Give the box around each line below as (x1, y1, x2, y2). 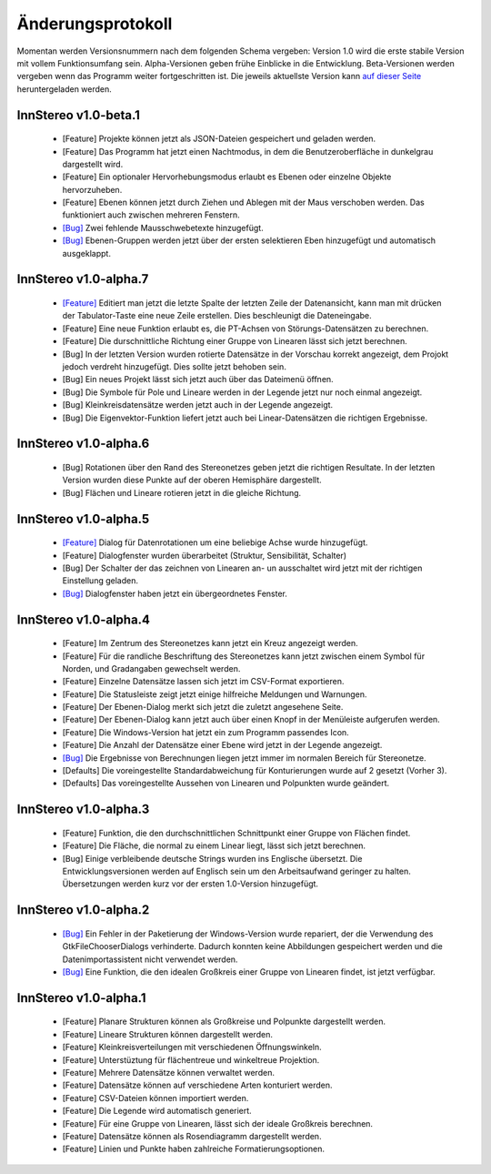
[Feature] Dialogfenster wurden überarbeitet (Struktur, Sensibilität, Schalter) (62, 550, 347, 561)
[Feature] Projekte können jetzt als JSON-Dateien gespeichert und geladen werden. (62, 133, 376, 145)
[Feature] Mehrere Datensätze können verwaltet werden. (62, 1067, 275, 1078)
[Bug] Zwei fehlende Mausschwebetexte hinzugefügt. (62, 222, 264, 233)
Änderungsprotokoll (16, 14, 173, 34)
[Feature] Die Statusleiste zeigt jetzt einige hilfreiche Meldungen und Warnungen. (62, 688, 367, 700)
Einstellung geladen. (62, 575, 138, 586)
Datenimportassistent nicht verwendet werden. (62, 954, 238, 965)
